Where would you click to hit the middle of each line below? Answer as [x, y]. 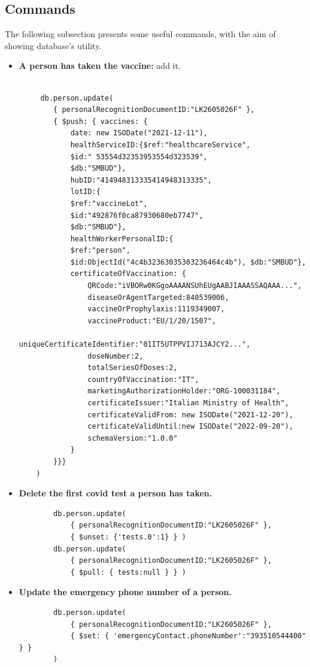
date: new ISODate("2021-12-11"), [139, 133]
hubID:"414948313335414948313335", [141, 180]
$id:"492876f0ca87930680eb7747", [137, 215]
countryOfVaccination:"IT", [143, 379]
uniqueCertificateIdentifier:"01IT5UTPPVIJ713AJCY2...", [135, 345]
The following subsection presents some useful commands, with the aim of [140, 34]
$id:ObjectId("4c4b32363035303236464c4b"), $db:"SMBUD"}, [188, 262]
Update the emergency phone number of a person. [125, 592]
